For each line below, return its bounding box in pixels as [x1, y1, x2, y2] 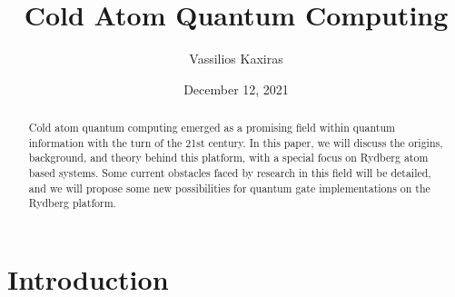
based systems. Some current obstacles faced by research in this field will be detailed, [28, 165, 431, 181]
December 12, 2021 [183, 79, 289, 98]
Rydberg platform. [28, 195, 116, 211]
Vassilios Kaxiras [189, 49, 283, 68]
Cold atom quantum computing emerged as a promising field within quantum [28, 120, 395, 135]
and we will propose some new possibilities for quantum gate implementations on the [28, 180, 430, 195]
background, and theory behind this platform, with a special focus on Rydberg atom [28, 150, 429, 165]
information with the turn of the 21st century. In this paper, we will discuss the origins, [28, 134, 443, 150]
